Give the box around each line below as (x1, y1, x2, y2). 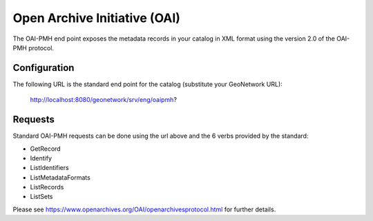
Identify (30, 154, 52, 162)
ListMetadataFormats (30, 173, 91, 182)
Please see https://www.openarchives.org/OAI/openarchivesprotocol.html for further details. (12, 205, 276, 213)
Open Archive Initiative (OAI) (12, 10, 181, 25)
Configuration (12, 62, 75, 74)
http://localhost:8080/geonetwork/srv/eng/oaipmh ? (30, 96, 178, 104)
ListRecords (30, 183, 64, 191)
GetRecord (30, 145, 61, 153)
